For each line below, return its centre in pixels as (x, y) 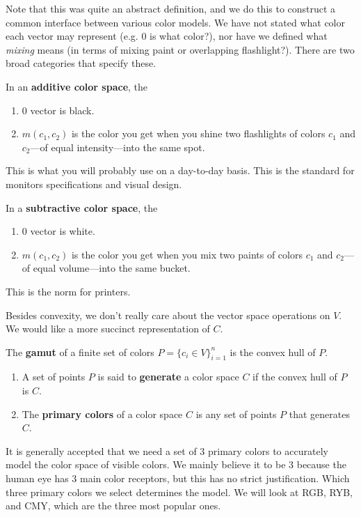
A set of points (54, 377)
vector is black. (62, 110)
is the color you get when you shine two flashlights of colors (198, 133)
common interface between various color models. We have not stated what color (175, 22)
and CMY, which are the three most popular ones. (113, 506)
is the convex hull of (273, 352)
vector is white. (63, 231)
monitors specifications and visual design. (94, 184)
